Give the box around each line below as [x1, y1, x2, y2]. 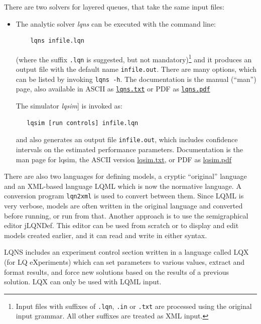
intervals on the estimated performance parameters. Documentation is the [16, 144, 243, 154]
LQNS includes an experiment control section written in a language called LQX [4, 247, 249, 257]
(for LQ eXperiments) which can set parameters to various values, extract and [4, 256, 245, 267]
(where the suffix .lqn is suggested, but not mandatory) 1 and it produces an [16, 52, 252, 64]
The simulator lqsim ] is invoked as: [16, 100, 123, 111]
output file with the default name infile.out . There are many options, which [16, 64, 257, 74]
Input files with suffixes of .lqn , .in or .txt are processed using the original [16, 300, 252, 311]
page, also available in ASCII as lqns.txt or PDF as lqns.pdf [16, 83, 210, 94]
